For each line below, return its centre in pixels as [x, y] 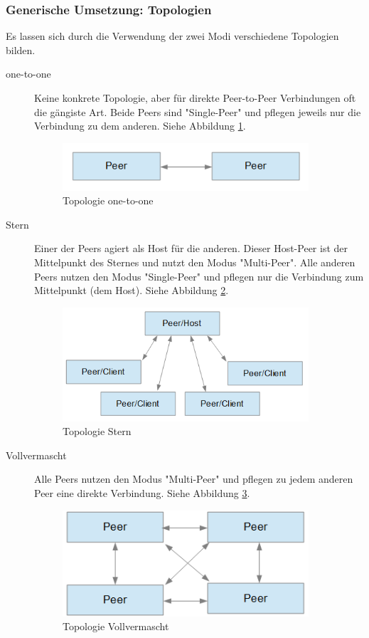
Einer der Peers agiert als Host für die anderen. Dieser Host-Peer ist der [191, 248]
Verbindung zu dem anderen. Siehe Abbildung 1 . [140, 126]
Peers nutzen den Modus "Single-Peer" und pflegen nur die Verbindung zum [199, 276]
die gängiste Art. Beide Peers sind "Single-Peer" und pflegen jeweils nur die [198, 111]
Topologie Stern [97, 431]
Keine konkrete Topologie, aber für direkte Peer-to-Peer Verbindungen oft [195, 98]
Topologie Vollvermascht [116, 626]
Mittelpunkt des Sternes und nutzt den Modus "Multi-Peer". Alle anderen [195, 262]
